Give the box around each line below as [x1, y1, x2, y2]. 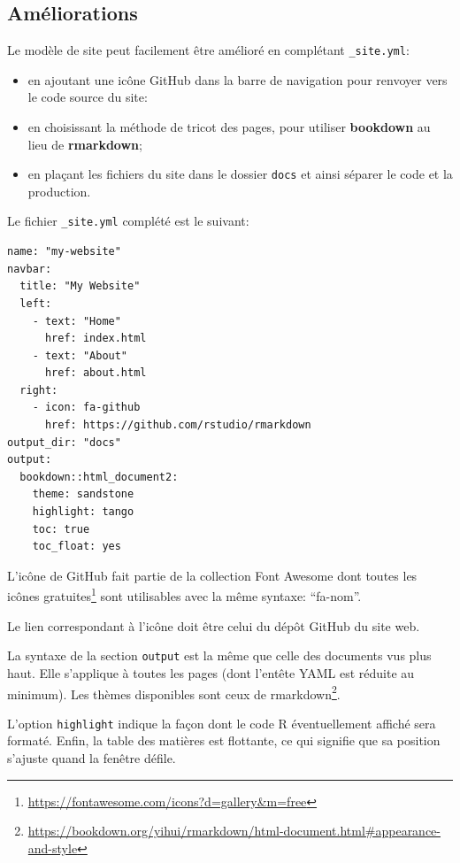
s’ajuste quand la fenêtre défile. [7, 749, 176, 767]
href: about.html [44, 366, 147, 380]
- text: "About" [32, 349, 128, 362]
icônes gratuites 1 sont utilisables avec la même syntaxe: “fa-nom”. [7, 584, 362, 605]
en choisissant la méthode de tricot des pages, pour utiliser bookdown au [27, 118, 431, 136]
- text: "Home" [32, 314, 121, 327]
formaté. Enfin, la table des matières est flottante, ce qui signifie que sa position [7, 731, 441, 750]
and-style [27, 838, 78, 857]
